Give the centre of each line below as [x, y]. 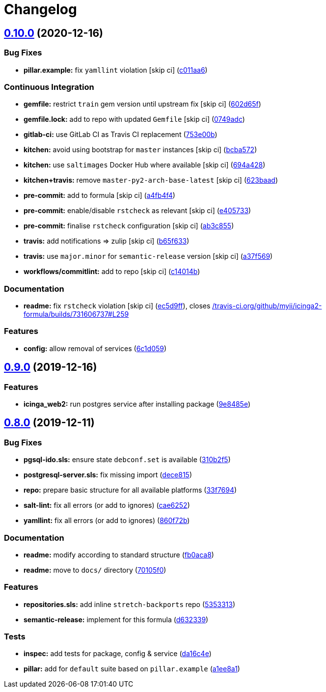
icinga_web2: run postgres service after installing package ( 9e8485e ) [137, 404]
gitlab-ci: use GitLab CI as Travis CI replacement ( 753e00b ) [121, 135]
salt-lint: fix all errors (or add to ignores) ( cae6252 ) [107, 505]
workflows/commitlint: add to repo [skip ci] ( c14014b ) [112, 272]
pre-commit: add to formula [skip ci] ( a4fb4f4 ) [99, 195]
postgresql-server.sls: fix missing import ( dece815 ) [108, 475]
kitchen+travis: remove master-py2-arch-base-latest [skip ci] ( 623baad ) [151, 180]
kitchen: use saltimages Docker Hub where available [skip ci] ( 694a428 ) [145, 165]
